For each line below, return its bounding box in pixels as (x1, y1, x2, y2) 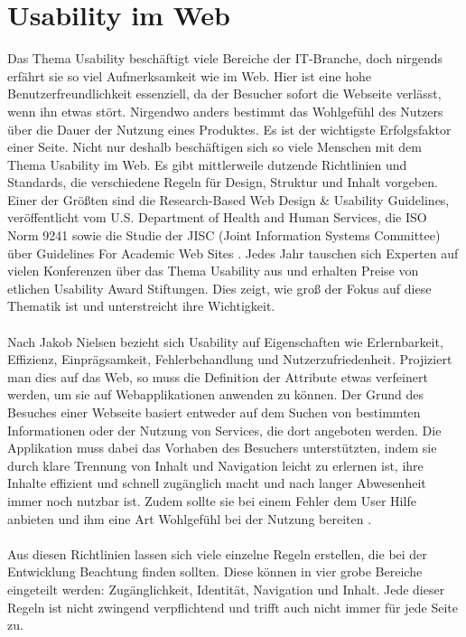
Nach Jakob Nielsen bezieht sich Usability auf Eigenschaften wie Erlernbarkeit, (7, 332, 443, 351)
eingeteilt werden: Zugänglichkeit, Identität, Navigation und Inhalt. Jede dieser (7, 579, 445, 598)
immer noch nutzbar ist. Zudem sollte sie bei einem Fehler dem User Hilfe (7, 491, 416, 510)
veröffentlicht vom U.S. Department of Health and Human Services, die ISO (7, 208, 427, 227)
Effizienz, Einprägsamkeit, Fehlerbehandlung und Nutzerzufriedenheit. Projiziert (7, 350, 452, 369)
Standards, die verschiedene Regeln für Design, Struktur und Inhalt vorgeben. (7, 173, 438, 192)
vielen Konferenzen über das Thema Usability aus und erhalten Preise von (7, 261, 419, 280)
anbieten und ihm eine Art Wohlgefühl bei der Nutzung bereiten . (7, 509, 372, 528)
